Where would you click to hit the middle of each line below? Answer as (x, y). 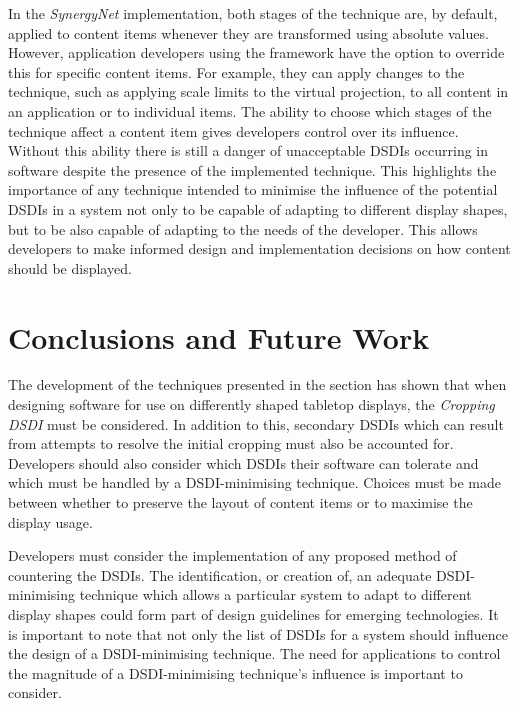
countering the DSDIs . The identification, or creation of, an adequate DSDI (239, 574)
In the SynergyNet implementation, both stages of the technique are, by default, (253, 13)
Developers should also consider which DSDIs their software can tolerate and (243, 462)
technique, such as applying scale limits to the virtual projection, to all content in (258, 91)
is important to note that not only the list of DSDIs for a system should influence (258, 633)
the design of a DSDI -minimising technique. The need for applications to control (254, 653)
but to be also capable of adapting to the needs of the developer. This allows (243, 228)
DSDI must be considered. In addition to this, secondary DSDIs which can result (256, 423)
